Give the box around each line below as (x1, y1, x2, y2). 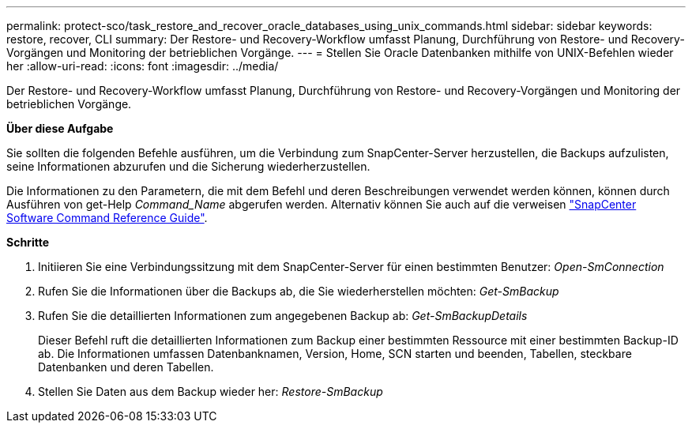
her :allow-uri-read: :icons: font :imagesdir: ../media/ (6, 59, 279, 73)
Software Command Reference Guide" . (6, 211, 208, 224)
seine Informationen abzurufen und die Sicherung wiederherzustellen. (6, 160, 370, 173)
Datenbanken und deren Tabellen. (38, 360, 214, 374)
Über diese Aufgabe (6, 122, 114, 135)
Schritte (6, 235, 49, 249)
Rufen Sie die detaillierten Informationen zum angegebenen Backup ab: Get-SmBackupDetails (38, 309, 528, 322)
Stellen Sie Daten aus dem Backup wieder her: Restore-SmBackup (38, 385, 383, 398)
